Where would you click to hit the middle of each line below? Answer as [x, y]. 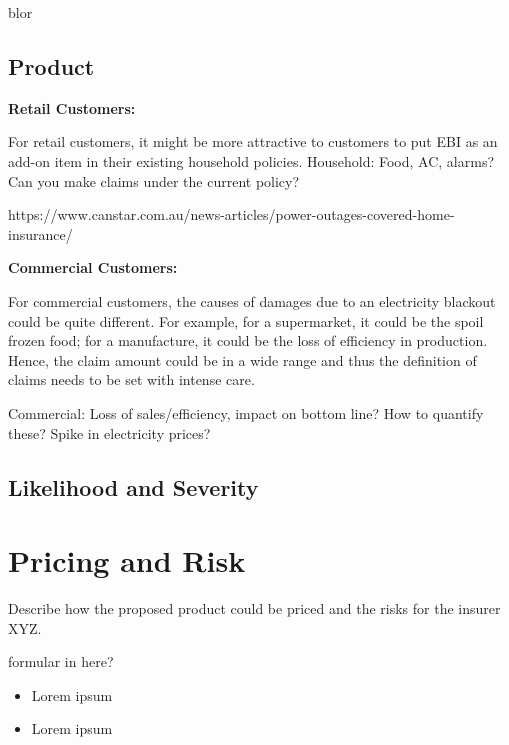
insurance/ [40, 233]
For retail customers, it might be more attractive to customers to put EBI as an [253, 141]
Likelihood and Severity [133, 486]
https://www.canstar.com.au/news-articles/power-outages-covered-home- [231, 214]
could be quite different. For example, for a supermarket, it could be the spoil [246, 320]
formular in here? [61, 661]
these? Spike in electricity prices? [109, 432]
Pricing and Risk [127, 560]
